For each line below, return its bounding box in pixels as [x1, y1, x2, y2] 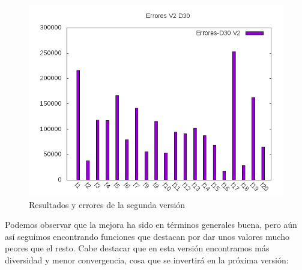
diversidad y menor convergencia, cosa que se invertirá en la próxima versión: [5, 253, 289, 266]
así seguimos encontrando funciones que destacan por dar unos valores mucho [5, 230, 289, 242]
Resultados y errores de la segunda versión [29, 198, 186, 210]
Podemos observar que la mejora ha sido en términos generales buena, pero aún [5, 218, 297, 231]
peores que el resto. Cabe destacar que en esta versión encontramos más [5, 242, 270, 254]
